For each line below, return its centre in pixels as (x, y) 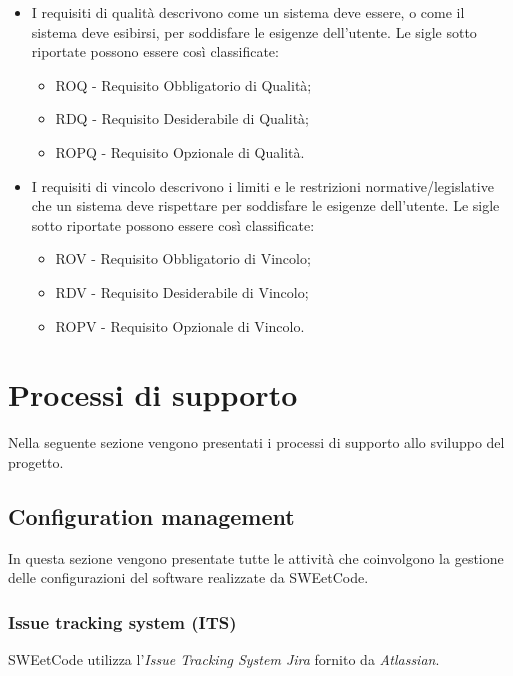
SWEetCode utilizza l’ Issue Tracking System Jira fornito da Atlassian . (224, 659)
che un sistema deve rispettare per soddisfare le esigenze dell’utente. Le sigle (265, 205)
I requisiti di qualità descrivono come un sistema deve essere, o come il (248, 12)
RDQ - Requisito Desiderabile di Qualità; (182, 118)
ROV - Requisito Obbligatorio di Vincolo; (183, 258)
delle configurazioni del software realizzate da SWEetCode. (188, 577)
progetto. (36, 461)
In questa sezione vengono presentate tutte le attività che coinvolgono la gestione (256, 557)
